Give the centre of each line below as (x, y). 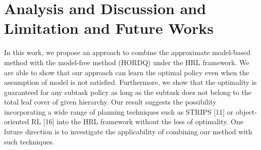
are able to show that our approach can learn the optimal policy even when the (127, 72)
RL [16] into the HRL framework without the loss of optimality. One (137, 121)
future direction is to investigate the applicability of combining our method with (128, 132)
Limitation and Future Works (109, 28)
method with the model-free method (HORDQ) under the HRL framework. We (127, 62)
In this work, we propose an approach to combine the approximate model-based (127, 52)
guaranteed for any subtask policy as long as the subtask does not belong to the (128, 92)
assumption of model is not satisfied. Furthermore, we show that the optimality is (130, 82)
